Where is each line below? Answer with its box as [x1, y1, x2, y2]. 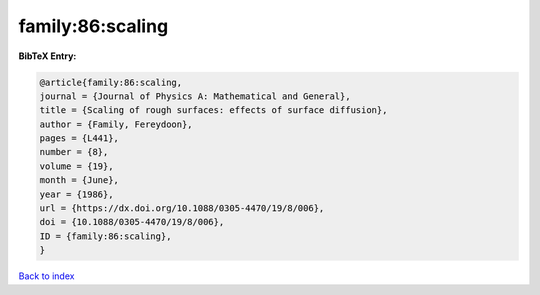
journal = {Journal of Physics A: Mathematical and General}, [39, 90, 351, 102]
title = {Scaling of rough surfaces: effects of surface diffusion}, [39, 105, 388, 116]
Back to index [18, 270, 75, 282]
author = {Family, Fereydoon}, [39, 118, 194, 130]
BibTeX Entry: [18, 50, 77, 62]
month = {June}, [39, 175, 120, 186]
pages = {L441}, [39, 133, 120, 144]
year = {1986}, [39, 188, 114, 200]
